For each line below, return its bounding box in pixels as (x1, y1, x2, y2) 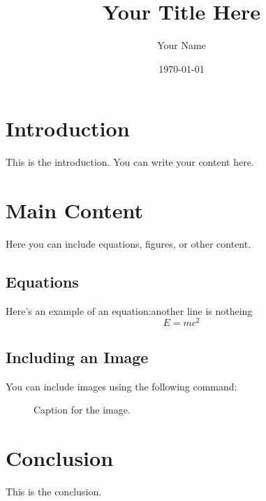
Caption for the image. (34, 402, 131, 417)
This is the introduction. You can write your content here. (6, 155, 254, 169)
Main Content (6, 196, 143, 225)
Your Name (157, 38, 206, 52)
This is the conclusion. (6, 484, 102, 498)
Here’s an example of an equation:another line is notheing (6, 303, 253, 318)
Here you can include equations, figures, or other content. (6, 236, 251, 250)
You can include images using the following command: (6, 379, 237, 393)
